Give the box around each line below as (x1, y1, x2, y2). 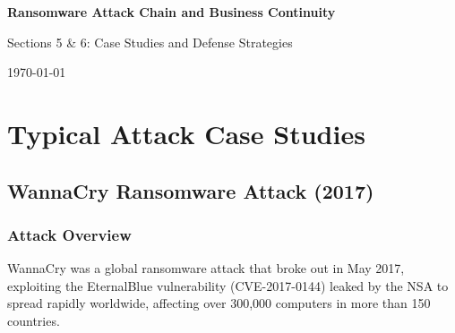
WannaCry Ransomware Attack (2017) (7, 176, 374, 204)
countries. (7, 311, 60, 329)
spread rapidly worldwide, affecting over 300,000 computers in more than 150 (7, 294, 431, 312)
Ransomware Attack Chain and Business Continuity (7, 3, 336, 21)
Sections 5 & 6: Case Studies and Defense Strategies (7, 32, 293, 51)
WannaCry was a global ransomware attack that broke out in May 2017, (7, 259, 405, 277)
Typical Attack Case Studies (7, 115, 365, 151)
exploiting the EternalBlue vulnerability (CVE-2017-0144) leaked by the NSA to (7, 276, 449, 295)
